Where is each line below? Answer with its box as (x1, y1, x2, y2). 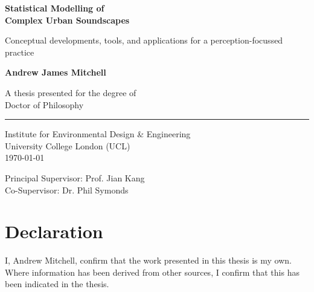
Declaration (5, 219, 103, 244)
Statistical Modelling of (5, 2, 104, 14)
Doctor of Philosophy (5, 98, 84, 111)
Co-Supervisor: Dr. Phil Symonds (5, 183, 129, 196)
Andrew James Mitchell (5, 66, 106, 79)
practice (5, 45, 34, 58)
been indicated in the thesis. (5, 277, 109, 290)
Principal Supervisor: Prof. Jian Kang (5, 171, 145, 184)
